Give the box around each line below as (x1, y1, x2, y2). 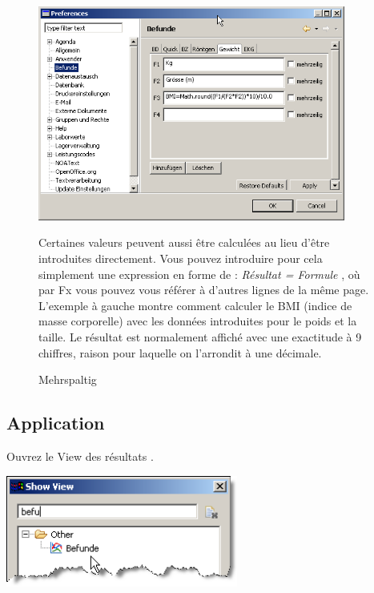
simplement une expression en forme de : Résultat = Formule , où (38, 265, 360, 282)
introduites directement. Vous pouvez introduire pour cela (38, 249, 323, 266)
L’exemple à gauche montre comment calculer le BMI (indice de (38, 296, 352, 313)
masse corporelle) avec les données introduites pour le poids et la (38, 313, 357, 329)
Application (6, 410, 105, 435)
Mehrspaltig (38, 371, 97, 388)
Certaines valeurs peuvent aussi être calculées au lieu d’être (38, 234, 330, 251)
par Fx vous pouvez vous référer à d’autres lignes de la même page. (38, 281, 369, 298)
